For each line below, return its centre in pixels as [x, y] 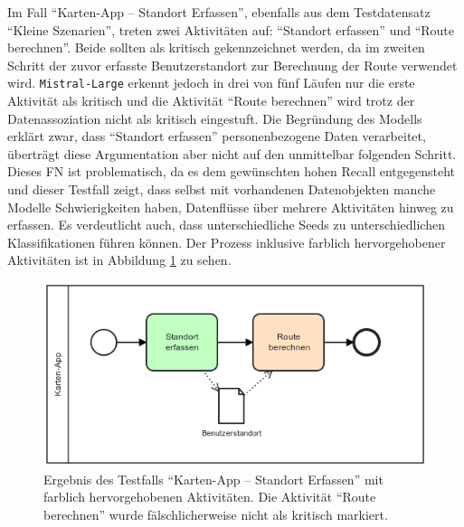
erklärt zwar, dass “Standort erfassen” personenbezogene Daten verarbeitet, [217, 136]
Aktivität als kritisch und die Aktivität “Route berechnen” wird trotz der [211, 101]
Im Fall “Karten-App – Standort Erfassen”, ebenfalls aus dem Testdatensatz [219, 12]
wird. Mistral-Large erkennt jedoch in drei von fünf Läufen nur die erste [211, 83]
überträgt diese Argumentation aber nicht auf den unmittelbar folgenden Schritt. [232, 153]
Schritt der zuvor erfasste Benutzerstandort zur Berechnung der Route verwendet [232, 65]
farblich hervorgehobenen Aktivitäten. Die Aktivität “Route [210, 497]
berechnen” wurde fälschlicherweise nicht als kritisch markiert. [216, 514]
